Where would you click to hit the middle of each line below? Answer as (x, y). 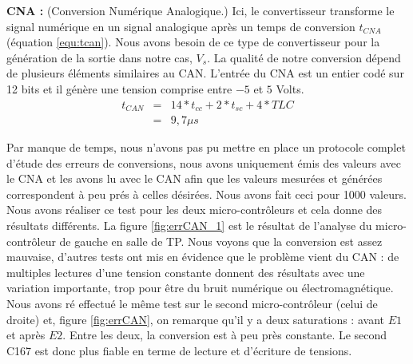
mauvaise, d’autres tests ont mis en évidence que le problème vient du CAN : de (203, 257)
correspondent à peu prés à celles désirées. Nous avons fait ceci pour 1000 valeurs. (206, 194)
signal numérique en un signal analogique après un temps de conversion (181, 26)
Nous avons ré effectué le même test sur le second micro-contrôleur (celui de (192, 304)
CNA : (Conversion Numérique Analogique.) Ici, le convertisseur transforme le (201, 10)
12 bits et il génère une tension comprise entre (119, 88)
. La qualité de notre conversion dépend (304, 57)
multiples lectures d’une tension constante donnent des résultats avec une (186, 272)
